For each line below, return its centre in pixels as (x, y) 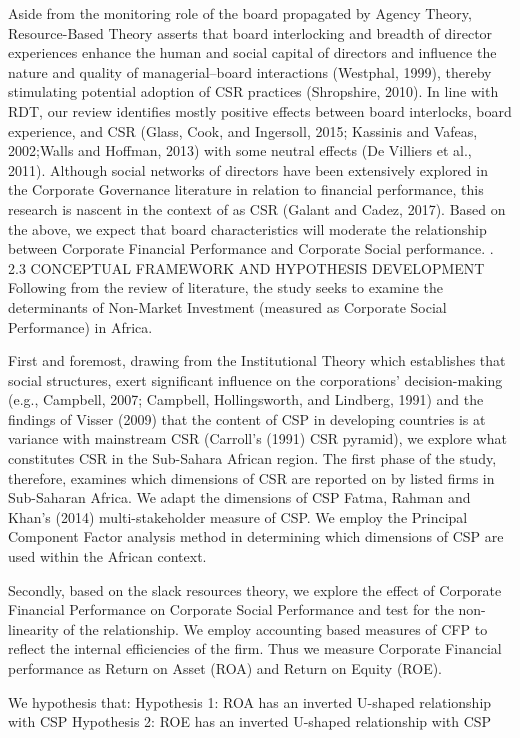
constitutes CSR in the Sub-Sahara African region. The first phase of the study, (252, 458)
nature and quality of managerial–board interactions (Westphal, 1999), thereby (250, 71)
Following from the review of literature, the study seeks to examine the (225, 287)
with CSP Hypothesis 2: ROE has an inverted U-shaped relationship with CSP (250, 721)
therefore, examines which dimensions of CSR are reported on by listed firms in (251, 477)
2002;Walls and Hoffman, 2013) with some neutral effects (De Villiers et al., (240, 150)
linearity (33, 628)
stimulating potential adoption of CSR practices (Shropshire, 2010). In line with (253, 91)
